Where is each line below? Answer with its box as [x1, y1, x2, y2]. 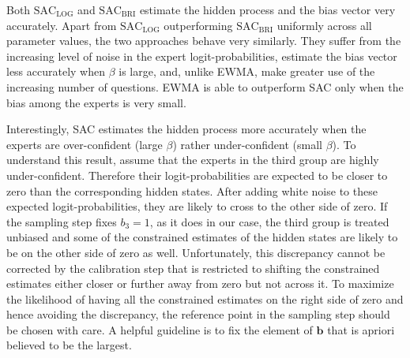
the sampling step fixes [6, 213, 117, 229]
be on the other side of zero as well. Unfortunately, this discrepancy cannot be [6, 244, 386, 260]
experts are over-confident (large [6, 136, 163, 152]
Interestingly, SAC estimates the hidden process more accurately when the [6, 121, 367, 137]
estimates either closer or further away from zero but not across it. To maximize [6, 275, 394, 292]
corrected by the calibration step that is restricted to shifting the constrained [6, 259, 380, 276]
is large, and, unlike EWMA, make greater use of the [118, 63, 375, 80]
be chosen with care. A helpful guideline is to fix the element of [6, 321, 313, 337]
